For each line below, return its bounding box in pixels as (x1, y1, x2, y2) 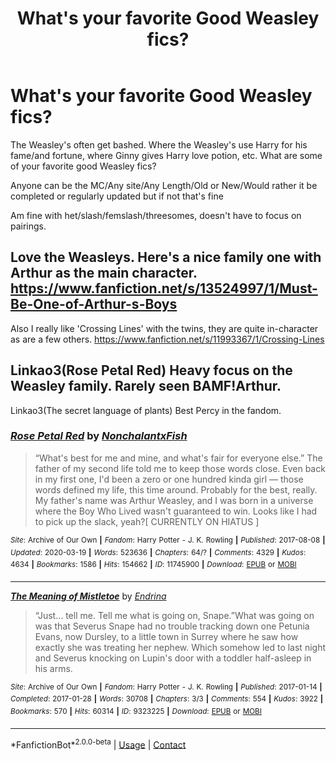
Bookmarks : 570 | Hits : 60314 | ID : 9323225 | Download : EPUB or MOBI (10, 707, 262, 717)
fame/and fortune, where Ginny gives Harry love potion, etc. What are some (10, 149, 323, 161)
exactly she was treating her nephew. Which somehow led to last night (34, 641, 326, 653)
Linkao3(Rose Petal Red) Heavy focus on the (10, 362, 293, 379)
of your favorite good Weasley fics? (10, 160, 157, 172)
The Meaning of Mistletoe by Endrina (10, 590, 167, 602)
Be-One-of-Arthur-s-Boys (10, 296, 178, 313)
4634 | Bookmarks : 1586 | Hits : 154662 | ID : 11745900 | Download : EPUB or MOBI (10, 560, 297, 570)
